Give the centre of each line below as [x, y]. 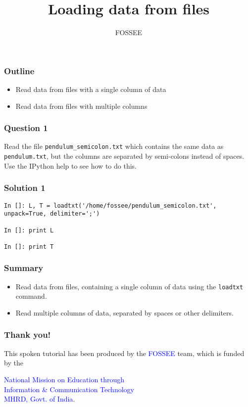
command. [31, 296]
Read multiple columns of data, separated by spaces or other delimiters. [124, 312]
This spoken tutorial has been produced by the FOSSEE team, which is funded [124, 353]
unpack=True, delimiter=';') [52, 214]
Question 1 [26, 128]
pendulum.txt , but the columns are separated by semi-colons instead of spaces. [124, 156]
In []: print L [29, 230]
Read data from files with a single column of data [91, 89]
